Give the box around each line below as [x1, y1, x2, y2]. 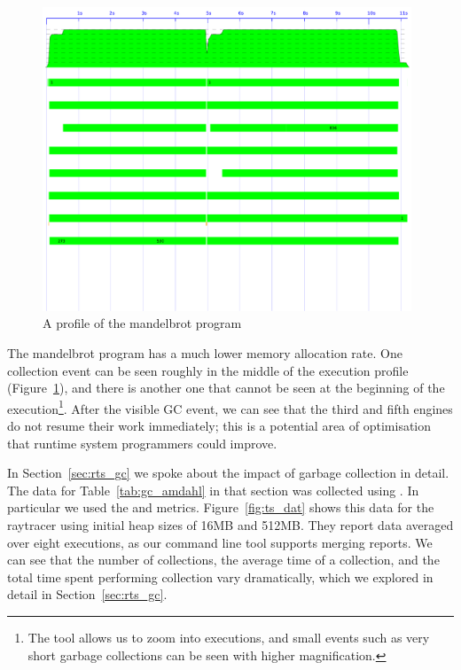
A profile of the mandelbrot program [43, 314, 242, 332]
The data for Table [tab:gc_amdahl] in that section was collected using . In [7, 480, 419, 499]
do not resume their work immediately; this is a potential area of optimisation [7, 417, 432, 435]
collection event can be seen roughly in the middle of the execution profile [7, 361, 409, 379]
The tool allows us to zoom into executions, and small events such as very [27, 627, 430, 646]
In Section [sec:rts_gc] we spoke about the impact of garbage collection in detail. [7, 464, 449, 482]
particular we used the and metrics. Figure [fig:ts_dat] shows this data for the [7, 498, 434, 517]
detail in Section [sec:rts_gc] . [7, 585, 168, 604]
